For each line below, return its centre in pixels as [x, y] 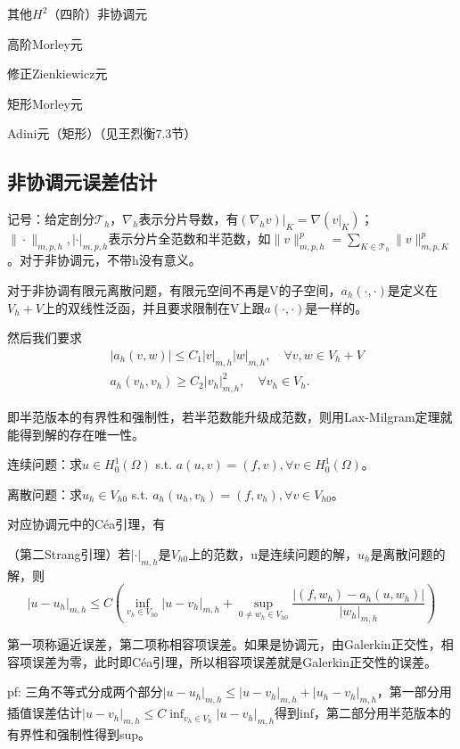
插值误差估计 [45, 713]
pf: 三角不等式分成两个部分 [85, 691]
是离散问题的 [408, 553]
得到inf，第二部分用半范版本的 [363, 713]
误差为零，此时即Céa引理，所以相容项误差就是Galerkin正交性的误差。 [234, 661]
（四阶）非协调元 [98, 13]
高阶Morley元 [45, 43]
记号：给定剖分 [51, 219]
